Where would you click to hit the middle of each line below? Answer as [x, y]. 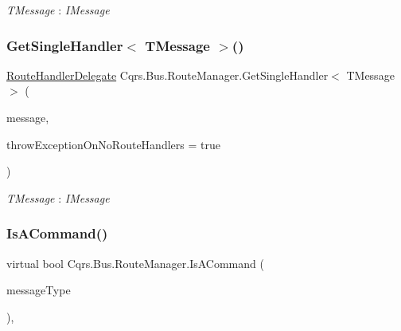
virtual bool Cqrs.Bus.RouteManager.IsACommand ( [135, 263]
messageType [39, 290]
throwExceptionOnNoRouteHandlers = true [113, 144]
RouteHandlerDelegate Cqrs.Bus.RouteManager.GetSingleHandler [167, 75]
